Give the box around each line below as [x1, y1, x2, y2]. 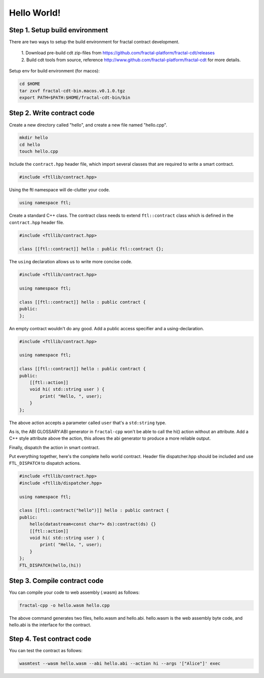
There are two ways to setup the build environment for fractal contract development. [9, 39, 179, 45]
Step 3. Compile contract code [9, 576, 104, 585]
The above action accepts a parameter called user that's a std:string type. [9, 420, 166, 426]
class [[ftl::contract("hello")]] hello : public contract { [19, 508, 169, 513]
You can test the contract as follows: [9, 648, 83, 654]
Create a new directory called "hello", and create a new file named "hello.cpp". [9, 122, 167, 128]
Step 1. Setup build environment [9, 26, 109, 34]
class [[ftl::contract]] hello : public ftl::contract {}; [19, 246, 164, 252]
